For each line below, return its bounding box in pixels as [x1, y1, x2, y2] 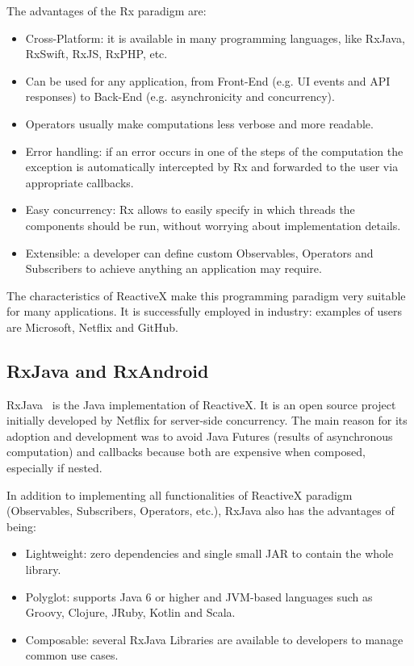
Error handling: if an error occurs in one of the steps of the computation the [25, 142, 404, 159]
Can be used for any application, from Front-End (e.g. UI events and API [25, 72, 391, 89]
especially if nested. [6, 459, 102, 476]
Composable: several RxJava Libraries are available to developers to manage [25, 630, 404, 647]
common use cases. [25, 647, 119, 664]
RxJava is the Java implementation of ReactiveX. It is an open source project [6, 396, 396, 413]
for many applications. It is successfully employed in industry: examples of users [6, 303, 403, 320]
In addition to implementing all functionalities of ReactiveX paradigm [6, 486, 353, 503]
